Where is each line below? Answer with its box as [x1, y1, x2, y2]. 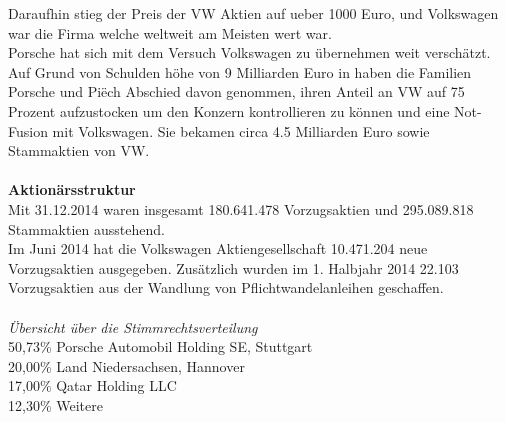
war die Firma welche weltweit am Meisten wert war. [8, 22, 332, 43]
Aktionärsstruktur [8, 179, 136, 200]
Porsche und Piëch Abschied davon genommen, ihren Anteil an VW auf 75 [8, 81, 465, 102]
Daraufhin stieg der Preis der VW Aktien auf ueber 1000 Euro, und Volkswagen [8, 3, 499, 23]
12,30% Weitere [8, 394, 103, 415]
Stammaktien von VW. [8, 140, 150, 161]
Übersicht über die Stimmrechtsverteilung [8, 316, 258, 337]
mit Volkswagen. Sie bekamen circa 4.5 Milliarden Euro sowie [52, 120, 430, 141]
